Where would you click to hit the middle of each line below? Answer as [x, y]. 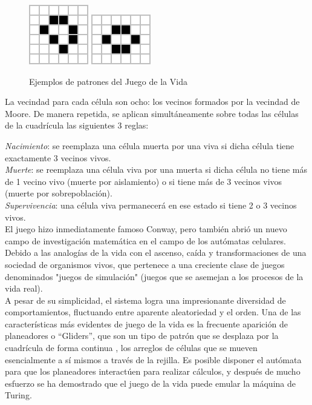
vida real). [24, 288]
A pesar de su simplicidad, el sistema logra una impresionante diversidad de [145, 300]
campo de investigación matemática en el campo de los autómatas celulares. [145, 240]
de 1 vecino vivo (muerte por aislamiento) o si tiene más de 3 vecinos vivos [144, 181]
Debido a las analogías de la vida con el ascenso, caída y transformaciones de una [156, 253]
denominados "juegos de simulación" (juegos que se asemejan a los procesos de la [154, 276]
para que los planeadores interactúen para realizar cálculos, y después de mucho [153, 371]
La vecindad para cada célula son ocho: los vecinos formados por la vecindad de [152, 102]
